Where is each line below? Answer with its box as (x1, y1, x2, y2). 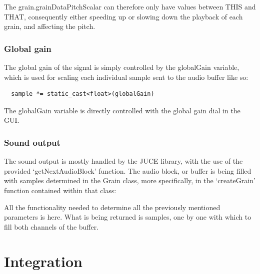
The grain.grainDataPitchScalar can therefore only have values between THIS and (4, 1, 256, 11)
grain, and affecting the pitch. (4, 21, 95, 31)
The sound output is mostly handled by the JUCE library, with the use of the (4, 156, 243, 166)
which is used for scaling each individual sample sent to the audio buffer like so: (4, 71, 248, 82)
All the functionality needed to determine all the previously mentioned (4, 202, 220, 212)
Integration (4, 251, 82, 271)
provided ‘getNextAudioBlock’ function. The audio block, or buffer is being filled (4, 165, 251, 176)
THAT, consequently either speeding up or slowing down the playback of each (4, 11, 243, 21)
